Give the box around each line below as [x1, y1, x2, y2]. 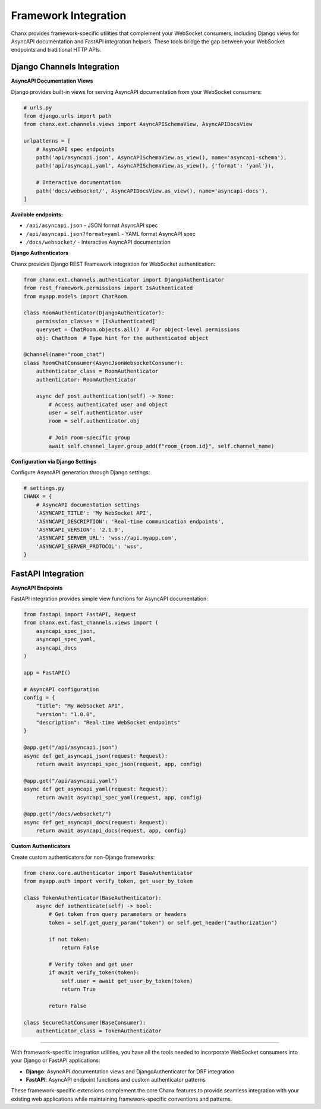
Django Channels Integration [11, 62, 120, 72]
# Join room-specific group [48, 434, 131, 441]
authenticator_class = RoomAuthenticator [36, 368, 159, 374]
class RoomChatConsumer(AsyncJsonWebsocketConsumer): [23, 360, 184, 366]
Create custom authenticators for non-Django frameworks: [11, 853, 155, 861]
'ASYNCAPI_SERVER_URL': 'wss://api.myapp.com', [36, 535, 178, 541]
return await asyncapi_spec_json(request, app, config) [36, 761, 203, 768]
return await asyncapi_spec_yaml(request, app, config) [36, 794, 203, 801]
